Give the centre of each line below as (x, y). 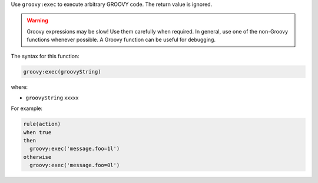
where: (19, 87)
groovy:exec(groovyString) (62, 71)
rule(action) (42, 124)
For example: (27, 108)
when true (37, 132)
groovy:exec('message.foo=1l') (75, 149)
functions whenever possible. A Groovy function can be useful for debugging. (121, 40)
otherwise (37, 157)
